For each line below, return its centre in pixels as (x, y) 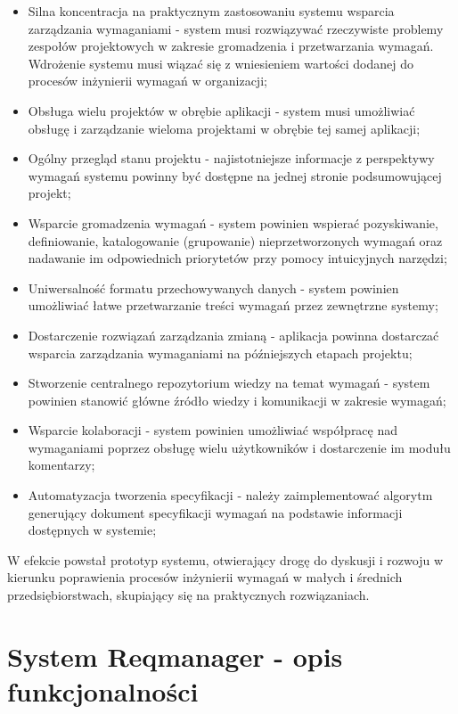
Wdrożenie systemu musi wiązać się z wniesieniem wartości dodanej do (221, 63)
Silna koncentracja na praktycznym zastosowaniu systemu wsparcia (211, 11)
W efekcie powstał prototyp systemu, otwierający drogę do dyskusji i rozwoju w (225, 559)
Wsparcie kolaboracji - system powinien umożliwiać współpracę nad (213, 430)
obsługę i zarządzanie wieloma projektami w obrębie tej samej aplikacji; (224, 128)
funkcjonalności (103, 691)
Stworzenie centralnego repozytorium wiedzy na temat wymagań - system (229, 383)
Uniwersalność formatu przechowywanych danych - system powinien (213, 287)
